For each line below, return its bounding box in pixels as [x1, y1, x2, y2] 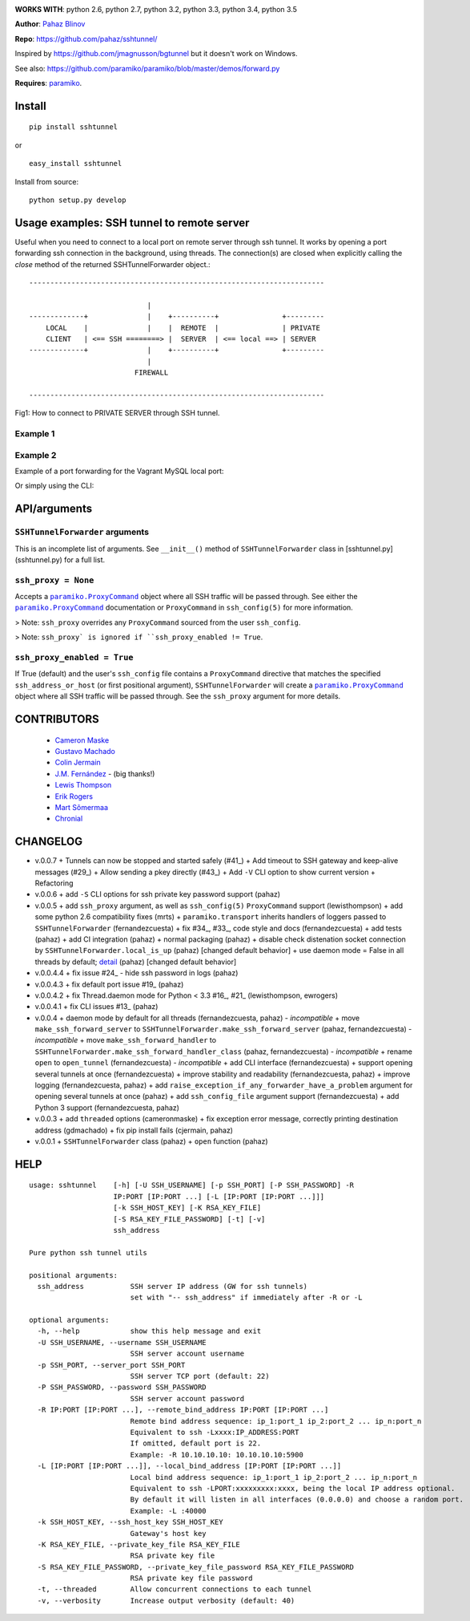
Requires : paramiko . [14, 78, 82, 87]
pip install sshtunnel [29, 123, 119, 132]
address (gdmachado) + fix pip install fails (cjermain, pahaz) [34, 1125, 234, 1135]
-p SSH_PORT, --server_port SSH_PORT [37, 1360, 186, 1369]
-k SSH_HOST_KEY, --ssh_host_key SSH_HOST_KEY [37, 1518, 223, 1527]
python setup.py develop [29, 195, 127, 205]
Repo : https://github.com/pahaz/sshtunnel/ [14, 34, 158, 43]
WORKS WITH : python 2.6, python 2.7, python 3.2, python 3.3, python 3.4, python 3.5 [14, 5, 298, 14]
